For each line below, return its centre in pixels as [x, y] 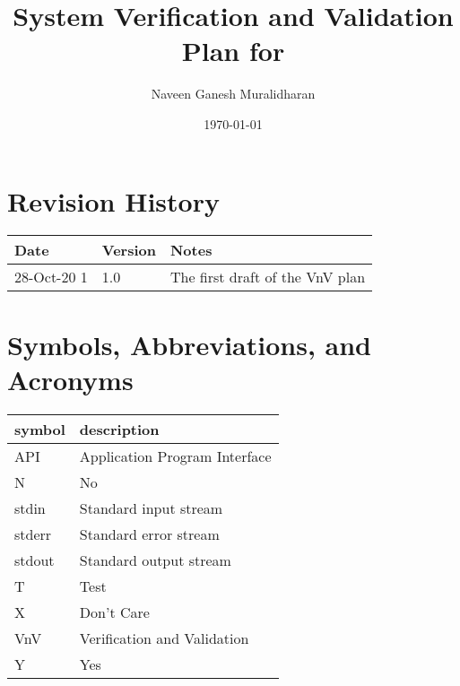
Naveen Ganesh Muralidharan [233, 94]
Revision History [113, 200]
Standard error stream [149, 534]
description [119, 429]
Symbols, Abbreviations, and [189, 344]
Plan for [233, 51]
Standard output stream [155, 560]
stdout [35, 560]
